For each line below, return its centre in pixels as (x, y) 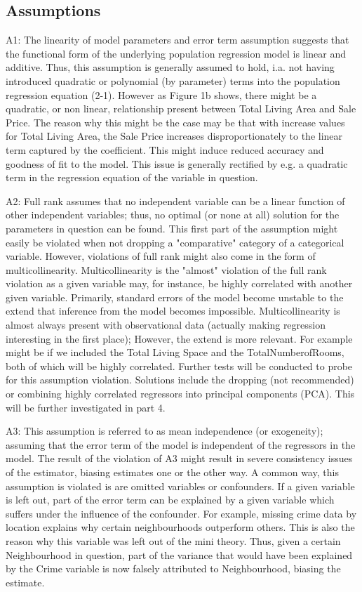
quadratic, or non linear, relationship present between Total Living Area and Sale (181, 108)
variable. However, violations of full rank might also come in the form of (161, 256)
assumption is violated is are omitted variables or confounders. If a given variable (180, 486)
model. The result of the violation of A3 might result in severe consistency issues (179, 458)
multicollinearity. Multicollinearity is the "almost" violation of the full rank (166, 269)
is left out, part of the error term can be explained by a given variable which (170, 500)
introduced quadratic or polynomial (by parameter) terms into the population (173, 80)
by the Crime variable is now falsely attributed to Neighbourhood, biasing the (173, 568)
